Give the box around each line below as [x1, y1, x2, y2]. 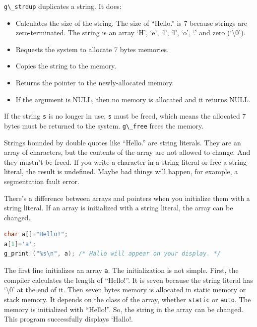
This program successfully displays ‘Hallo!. [4, 314, 133, 324]
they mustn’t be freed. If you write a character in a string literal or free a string [4, 156, 247, 167]
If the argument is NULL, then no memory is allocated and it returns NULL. [15, 94, 251, 104]
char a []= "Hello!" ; [4, 231, 68, 238]
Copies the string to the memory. [15, 61, 117, 71]
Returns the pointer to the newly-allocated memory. [15, 77, 174, 88]
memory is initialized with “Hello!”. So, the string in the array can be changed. [4, 304, 244, 314]
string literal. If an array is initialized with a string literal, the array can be [4, 202, 233, 213]
